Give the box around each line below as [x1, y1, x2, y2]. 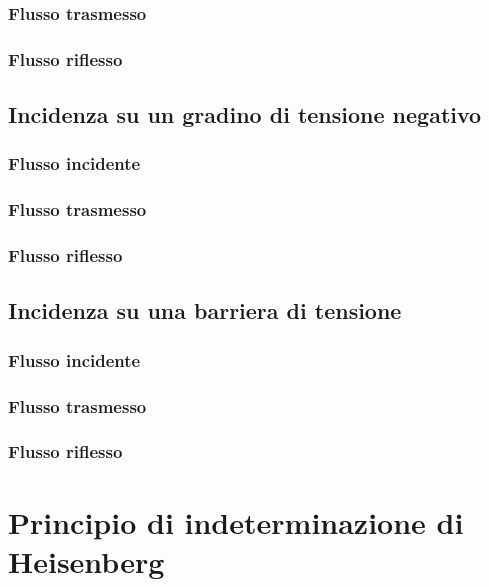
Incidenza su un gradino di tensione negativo [8, 99, 482, 130]
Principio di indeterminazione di [8, 501, 464, 542]
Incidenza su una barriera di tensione [8, 295, 402, 326]
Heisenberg [8, 540, 165, 581]
